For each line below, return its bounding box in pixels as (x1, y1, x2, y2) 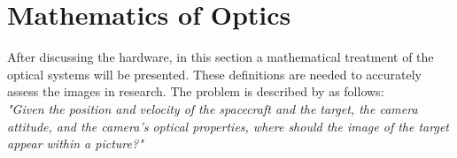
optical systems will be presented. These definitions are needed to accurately (7, 64, 422, 83)
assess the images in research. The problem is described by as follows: (7, 82, 384, 101)
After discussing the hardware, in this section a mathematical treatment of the (7, 48, 434, 66)
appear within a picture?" (7, 134, 143, 153)
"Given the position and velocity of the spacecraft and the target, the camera (7, 99, 418, 117)
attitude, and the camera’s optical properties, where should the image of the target (7, 117, 449, 135)
